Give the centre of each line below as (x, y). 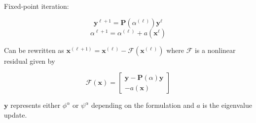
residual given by (30, 61)
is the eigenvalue (227, 105)
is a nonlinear (215, 50)
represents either (36, 105)
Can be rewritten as (34, 50)
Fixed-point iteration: (37, 6)
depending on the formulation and (143, 105)
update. (16, 114)
